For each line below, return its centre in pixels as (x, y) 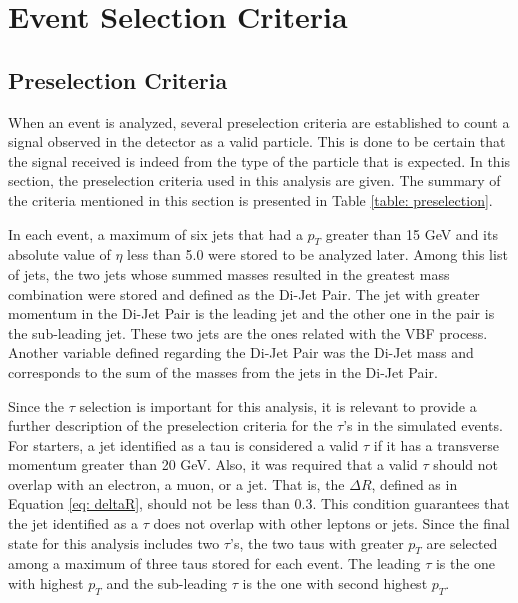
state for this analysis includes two (114, 542)
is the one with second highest (335, 583)
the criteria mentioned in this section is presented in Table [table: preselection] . (250, 199)
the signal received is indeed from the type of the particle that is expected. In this (259, 160)
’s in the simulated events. (423, 425)
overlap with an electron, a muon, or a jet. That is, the (176, 483)
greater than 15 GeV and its (411, 233)
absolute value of (59, 254)
